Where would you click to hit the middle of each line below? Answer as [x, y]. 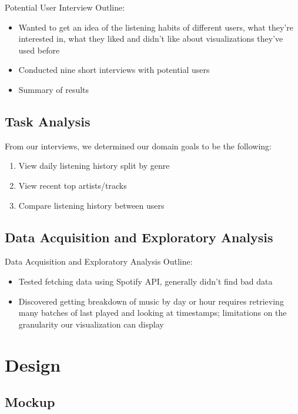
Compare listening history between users [91, 205]
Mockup [30, 402]
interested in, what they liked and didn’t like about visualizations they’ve [151, 39]
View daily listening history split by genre [94, 166]
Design [33, 364]
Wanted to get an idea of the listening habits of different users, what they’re [156, 27]
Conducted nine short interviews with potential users [114, 70]
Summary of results [54, 89]
